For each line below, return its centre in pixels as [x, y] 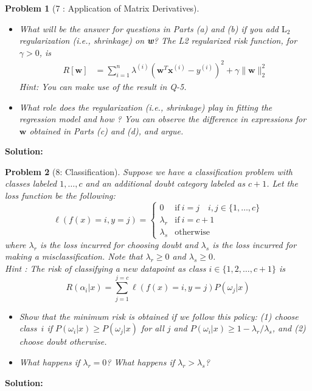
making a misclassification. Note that [74, 256]
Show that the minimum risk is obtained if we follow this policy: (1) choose [159, 316]
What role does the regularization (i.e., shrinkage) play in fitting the [146, 107]
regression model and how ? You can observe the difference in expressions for [163, 119]
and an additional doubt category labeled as [165, 183]
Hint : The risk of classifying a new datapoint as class [106, 268]
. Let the [282, 183]
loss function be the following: [60, 195]
